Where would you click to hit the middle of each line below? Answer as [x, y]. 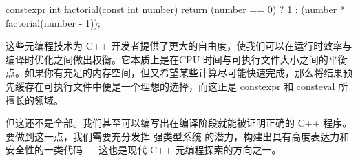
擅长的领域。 [34, 99]
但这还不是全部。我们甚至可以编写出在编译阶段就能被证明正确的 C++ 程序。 [179, 123]
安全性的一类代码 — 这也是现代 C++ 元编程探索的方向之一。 [144, 150]
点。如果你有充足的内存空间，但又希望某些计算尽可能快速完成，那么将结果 [174, 73]
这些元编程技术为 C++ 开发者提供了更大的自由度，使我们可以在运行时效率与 [179, 46]
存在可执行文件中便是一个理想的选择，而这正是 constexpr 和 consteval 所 [186, 86]
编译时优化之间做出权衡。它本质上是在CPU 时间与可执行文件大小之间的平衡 [177, 59]
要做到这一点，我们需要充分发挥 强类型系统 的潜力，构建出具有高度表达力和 [178, 136]
